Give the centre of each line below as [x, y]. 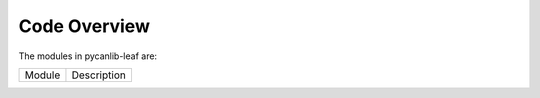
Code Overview [84, 26]
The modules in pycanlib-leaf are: [88, 56]
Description [99, 75]
